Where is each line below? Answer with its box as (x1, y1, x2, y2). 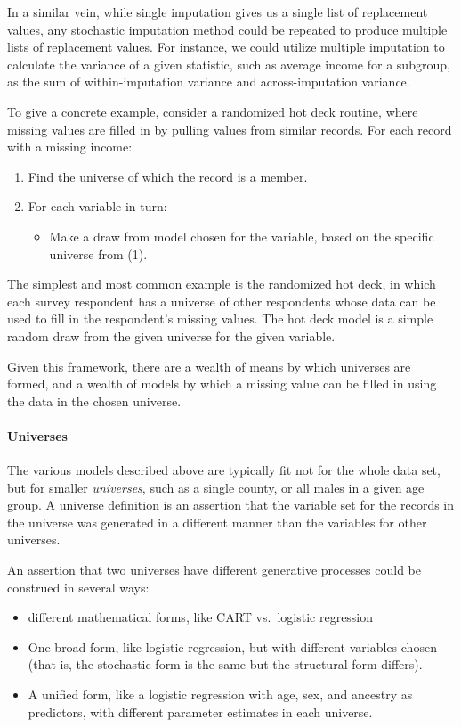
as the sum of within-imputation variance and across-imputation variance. (7, 72, 410, 91)
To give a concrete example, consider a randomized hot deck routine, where (7, 102, 418, 120)
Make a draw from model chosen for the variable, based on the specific (49, 226, 434, 245)
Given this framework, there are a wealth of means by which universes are (7, 356, 411, 375)
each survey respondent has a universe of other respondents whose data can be (7, 291, 436, 310)
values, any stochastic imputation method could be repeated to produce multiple (7, 20, 448, 38)
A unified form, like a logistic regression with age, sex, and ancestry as (28, 685, 413, 704)
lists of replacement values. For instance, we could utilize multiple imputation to (7, 37, 445, 56)
